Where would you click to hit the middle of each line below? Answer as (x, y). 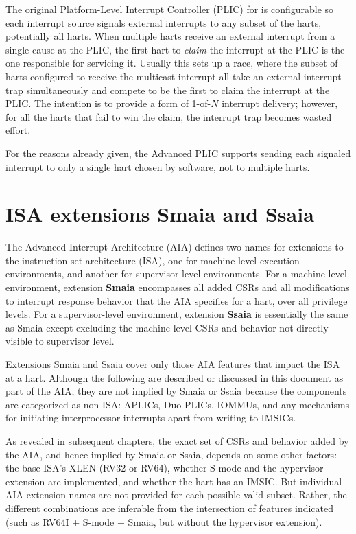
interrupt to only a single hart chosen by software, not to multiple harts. (158, 166)
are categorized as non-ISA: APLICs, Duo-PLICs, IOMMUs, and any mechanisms (178, 404)
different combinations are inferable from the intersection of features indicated (170, 508)
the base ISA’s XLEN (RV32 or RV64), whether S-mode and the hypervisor (165, 468)
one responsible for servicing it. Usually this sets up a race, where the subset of (172, 63)
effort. (18, 130)
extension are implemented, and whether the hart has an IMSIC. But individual (174, 481)
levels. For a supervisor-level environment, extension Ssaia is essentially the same (177, 314)
